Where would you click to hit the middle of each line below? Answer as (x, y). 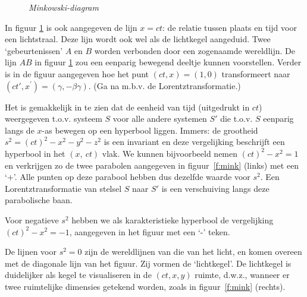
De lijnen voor (31, 252)
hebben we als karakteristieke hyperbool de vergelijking (173, 219)
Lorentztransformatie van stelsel (63, 188)
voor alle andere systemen (160, 119)
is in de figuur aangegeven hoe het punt (77, 73)
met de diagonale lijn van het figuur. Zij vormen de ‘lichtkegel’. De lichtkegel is (148, 263)
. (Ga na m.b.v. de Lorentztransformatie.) (165, 85)
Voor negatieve (32, 219)
